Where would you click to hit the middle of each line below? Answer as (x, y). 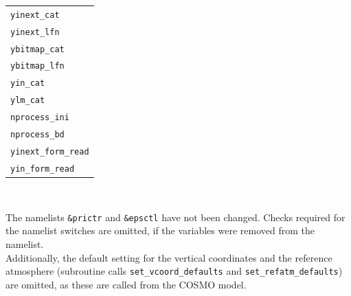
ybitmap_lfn (37, 66)
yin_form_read (43, 169)
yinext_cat (35, 15)
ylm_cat (28, 101)
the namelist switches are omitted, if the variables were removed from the (160, 230)
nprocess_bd (37, 135)
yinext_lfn (35, 32)
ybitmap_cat (37, 49)
